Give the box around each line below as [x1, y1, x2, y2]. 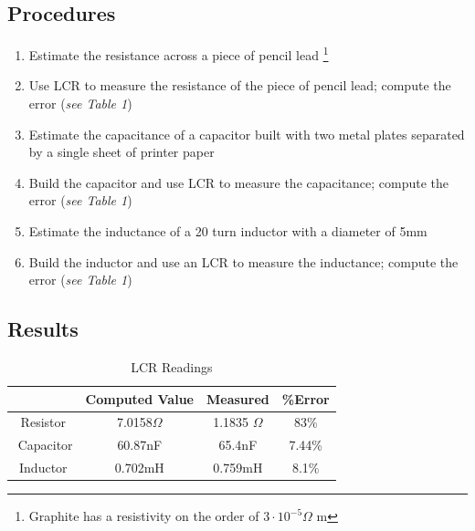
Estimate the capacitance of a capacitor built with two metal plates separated [28, 124, 465, 143]
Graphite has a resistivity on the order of [28, 506, 259, 526]
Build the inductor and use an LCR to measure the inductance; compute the [28, 252, 459, 271]
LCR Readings [131, 358, 213, 376]
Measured [206, 389, 269, 408]
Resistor [20, 412, 66, 432]
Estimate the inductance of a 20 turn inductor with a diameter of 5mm [28, 222, 427, 241]
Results [7, 315, 79, 343]
